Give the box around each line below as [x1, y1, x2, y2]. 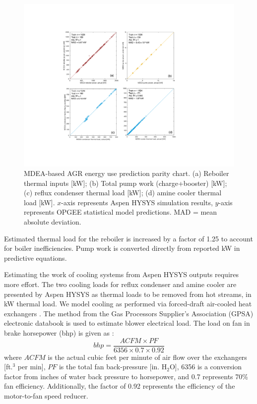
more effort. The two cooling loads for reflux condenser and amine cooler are [4, 279, 237, 289]
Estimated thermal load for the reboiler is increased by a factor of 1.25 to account [4, 233, 253, 243]
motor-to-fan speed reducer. [4, 391, 88, 401]
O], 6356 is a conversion [169, 361, 242, 372]
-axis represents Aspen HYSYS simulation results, [61, 197, 213, 207]
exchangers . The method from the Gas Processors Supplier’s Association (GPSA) [4, 308, 254, 318]
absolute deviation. [24, 217, 81, 227]
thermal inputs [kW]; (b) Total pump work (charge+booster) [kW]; [24, 177, 227, 188]
